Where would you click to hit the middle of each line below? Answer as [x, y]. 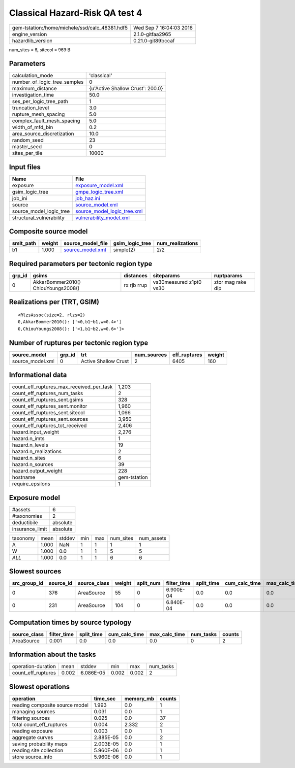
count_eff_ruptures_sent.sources [50, 419]
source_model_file [86, 243]
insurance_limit [29, 529]
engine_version [29, 34]
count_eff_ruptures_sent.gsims [48, 400]
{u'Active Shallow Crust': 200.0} [126, 89]
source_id [60, 583]
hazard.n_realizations [37, 452]
